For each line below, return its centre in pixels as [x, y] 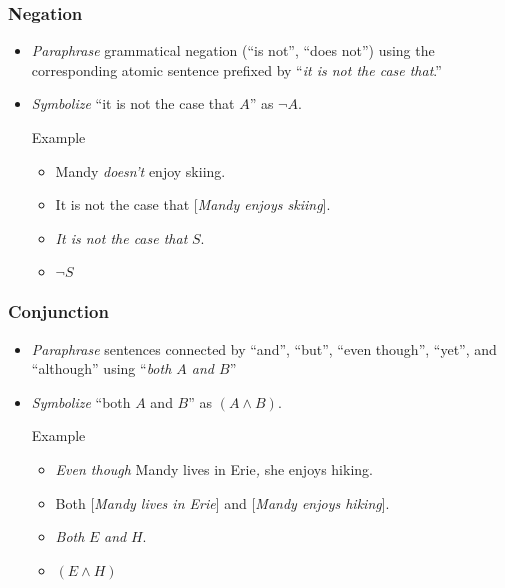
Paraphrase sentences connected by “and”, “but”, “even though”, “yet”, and [264, 348]
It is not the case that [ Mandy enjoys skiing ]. [193, 204]
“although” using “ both [101, 368]
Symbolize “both [81, 401]
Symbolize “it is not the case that [133, 103]
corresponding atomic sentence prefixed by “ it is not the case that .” [236, 69]
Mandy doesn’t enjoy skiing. [140, 170]
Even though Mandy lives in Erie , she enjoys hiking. [214, 468]
